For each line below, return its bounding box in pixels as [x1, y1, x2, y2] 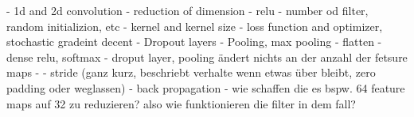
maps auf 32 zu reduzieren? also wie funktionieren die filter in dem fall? [6, 95, 356, 111]
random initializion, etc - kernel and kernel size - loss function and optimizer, [6, 17, 383, 34]
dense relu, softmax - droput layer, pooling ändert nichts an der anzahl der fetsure [6, 48, 408, 65]
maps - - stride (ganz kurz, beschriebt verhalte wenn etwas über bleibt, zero [6, 64, 376, 81]
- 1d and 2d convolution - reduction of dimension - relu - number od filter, [6, 2, 369, 18]
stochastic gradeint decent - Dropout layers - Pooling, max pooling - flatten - [6, 33, 382, 50]
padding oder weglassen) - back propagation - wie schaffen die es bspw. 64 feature [6, 79, 405, 96]
